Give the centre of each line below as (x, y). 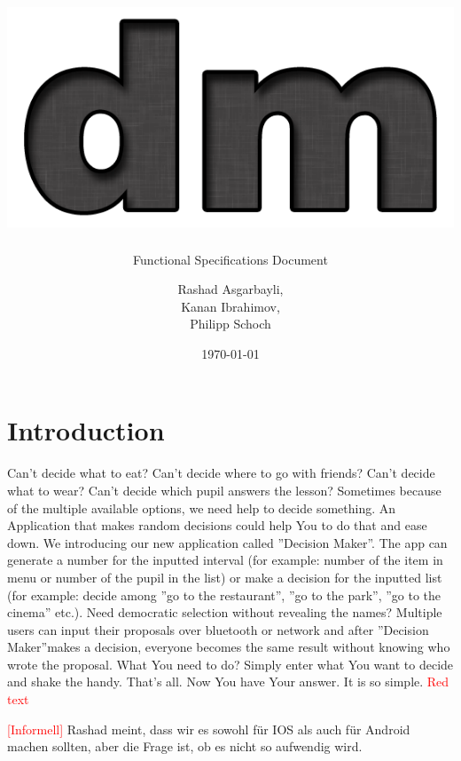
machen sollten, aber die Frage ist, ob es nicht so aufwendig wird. (185, 746)
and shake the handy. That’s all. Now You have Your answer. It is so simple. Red (228, 682)
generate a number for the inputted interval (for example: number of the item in (225, 560)
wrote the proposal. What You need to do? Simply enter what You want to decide (230, 664)
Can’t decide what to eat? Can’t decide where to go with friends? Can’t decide (221, 473)
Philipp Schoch (230, 324)
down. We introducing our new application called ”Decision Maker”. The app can (227, 542)
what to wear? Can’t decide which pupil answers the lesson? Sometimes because (224, 490)
